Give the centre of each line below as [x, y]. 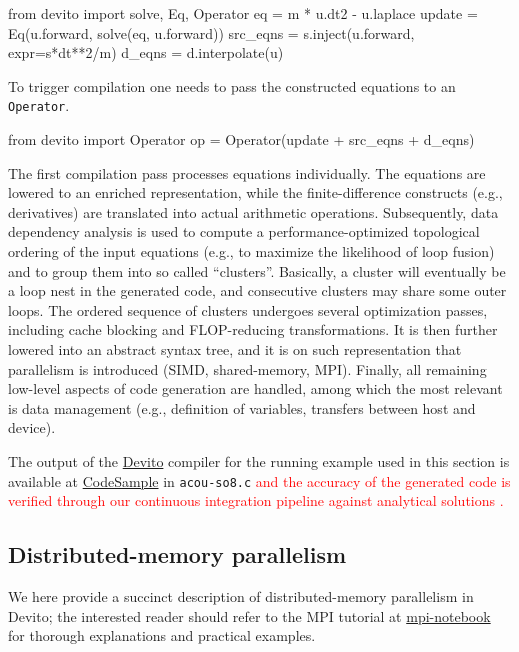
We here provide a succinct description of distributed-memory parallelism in [241, 595]
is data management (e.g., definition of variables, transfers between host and [242, 407]
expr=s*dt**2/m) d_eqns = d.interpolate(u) [146, 52]
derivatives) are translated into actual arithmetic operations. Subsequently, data [253, 211]
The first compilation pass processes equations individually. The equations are [247, 172]
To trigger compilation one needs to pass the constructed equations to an [232, 85]
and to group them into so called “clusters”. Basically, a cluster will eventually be [257, 270]
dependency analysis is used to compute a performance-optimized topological [244, 231]
